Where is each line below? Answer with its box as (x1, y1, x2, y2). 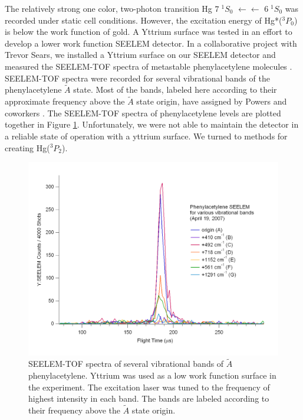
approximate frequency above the (5, 95, 125, 108)
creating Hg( (5, 141, 50, 154)
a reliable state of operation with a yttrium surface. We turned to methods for (5, 129, 288, 142)
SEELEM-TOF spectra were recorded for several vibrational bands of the (5, 71, 270, 84)
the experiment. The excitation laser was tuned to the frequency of (28, 380, 270, 393)
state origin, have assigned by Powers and (136, 95, 287, 108)
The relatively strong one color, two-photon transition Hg (5, 2, 212, 14)
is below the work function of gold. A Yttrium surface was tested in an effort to (5, 25, 292, 38)
